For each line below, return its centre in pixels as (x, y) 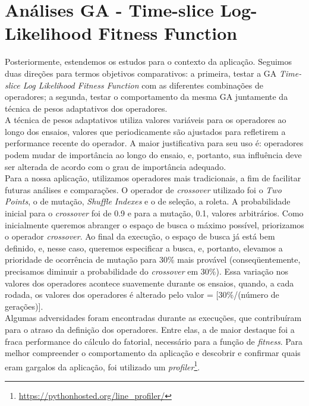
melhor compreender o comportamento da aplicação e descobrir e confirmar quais (153, 353)
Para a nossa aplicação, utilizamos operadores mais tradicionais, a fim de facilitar (153, 178)
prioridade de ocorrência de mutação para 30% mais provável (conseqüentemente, (153, 259)
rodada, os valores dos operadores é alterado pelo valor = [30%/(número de (142, 295)
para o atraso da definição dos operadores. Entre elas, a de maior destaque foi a (150, 329)
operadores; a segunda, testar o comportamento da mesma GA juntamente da (146, 97)
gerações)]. (24, 306)
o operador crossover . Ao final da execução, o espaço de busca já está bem (140, 236)
